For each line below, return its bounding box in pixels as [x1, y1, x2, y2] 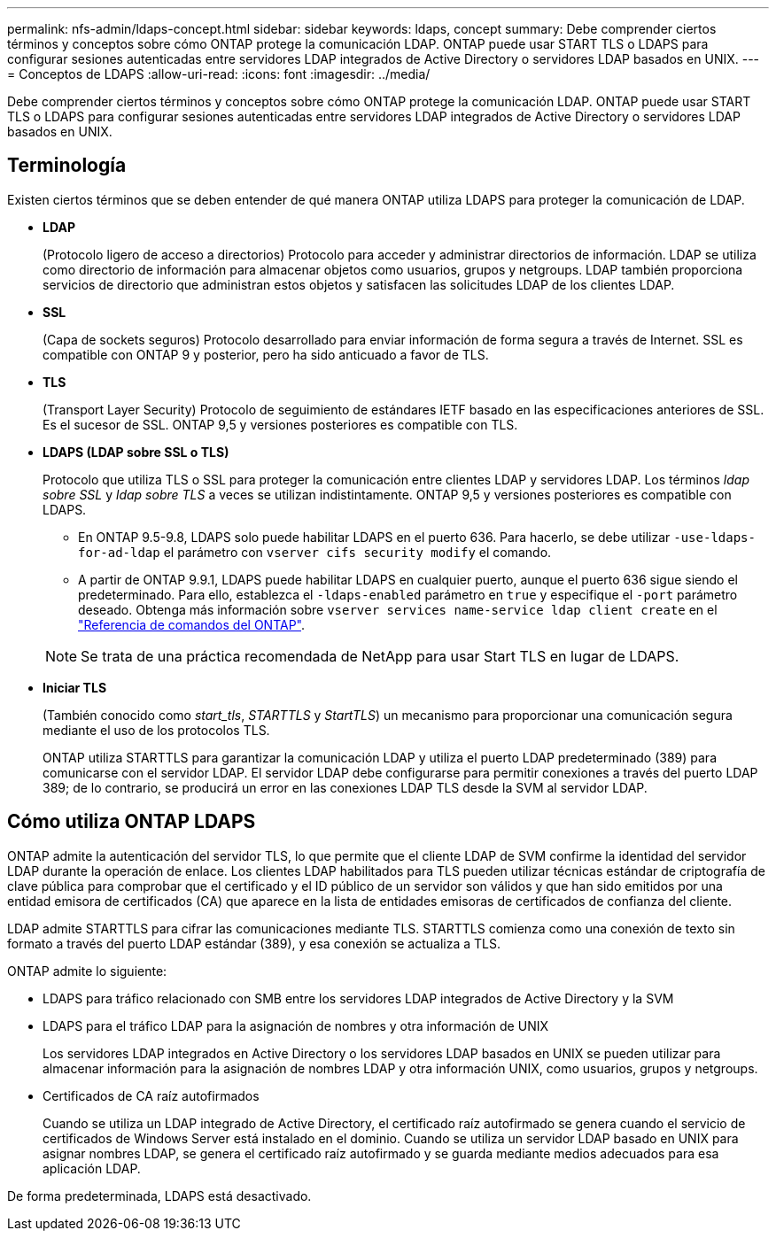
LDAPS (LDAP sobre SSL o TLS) [43, 444, 229, 460]
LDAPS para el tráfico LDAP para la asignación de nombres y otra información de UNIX [43, 1017, 548, 1033]
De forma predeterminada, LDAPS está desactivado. [7, 1188, 312, 1203]
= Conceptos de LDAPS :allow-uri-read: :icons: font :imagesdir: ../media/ [7, 66, 431, 81]
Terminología [7, 154, 127, 177]
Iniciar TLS [43, 679, 107, 695]
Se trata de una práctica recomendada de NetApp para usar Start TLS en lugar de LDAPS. [81, 646, 679, 665]
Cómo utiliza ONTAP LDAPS [7, 810, 256, 833]
